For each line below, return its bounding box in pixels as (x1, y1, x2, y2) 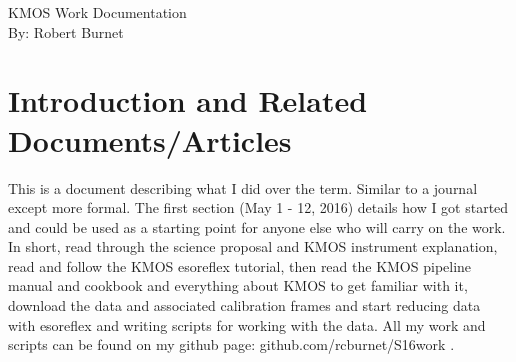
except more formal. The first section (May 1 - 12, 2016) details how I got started (8, 197, 509, 218)
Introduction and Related (8, 80, 368, 121)
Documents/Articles (8, 119, 292, 160)
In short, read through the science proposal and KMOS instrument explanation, (8, 236, 498, 257)
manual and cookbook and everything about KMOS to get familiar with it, (8, 275, 468, 296)
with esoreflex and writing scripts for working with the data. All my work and (8, 314, 486, 335)
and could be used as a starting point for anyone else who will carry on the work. (8, 216, 506, 237)
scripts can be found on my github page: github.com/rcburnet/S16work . (8, 334, 455, 355)
